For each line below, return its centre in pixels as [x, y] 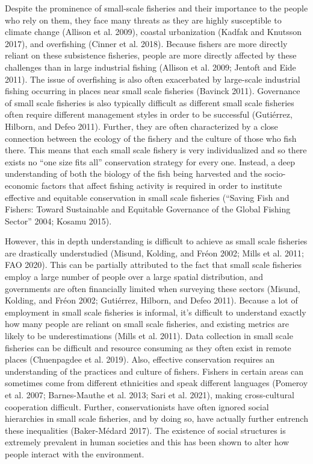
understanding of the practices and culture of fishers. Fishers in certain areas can [154, 371]
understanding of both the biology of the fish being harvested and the [133, 173]
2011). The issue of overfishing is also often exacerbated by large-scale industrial [153, 79]
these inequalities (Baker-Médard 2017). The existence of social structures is [145, 430]
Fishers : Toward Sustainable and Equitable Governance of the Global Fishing [148, 209]
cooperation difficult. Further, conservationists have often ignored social [137, 406]
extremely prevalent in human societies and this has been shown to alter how [147, 442]
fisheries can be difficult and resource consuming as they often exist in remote [148, 347]
